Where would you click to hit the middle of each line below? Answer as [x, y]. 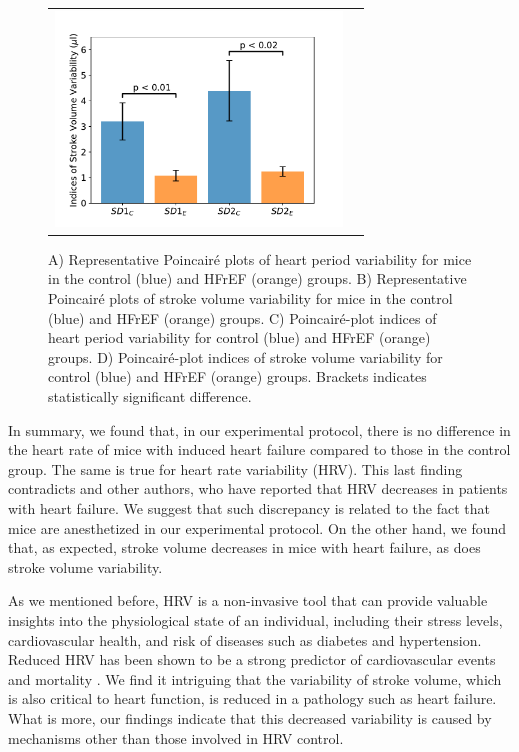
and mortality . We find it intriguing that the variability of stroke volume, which [255, 678]
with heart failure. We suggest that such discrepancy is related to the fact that [249, 507]
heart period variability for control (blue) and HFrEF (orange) [239, 337]
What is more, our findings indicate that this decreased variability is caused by [250, 717]
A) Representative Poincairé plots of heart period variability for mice [260, 258]
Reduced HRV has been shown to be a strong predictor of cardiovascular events [252, 659]
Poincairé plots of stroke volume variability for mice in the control [250, 298]
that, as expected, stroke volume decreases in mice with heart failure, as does [244, 547]
